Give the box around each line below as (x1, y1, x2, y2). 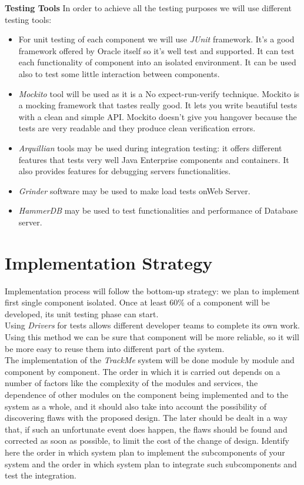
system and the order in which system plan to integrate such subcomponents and (5, 457, 297, 470)
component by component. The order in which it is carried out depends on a (5, 365, 280, 377)
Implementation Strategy (5, 250, 213, 274)
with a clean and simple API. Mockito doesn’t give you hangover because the (18, 110, 297, 122)
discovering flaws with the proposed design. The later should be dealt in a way (5, 411, 288, 424)
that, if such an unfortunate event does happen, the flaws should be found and (5, 423, 288, 435)
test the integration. (5, 469, 76, 481)
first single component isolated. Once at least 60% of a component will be (5, 296, 270, 308)
